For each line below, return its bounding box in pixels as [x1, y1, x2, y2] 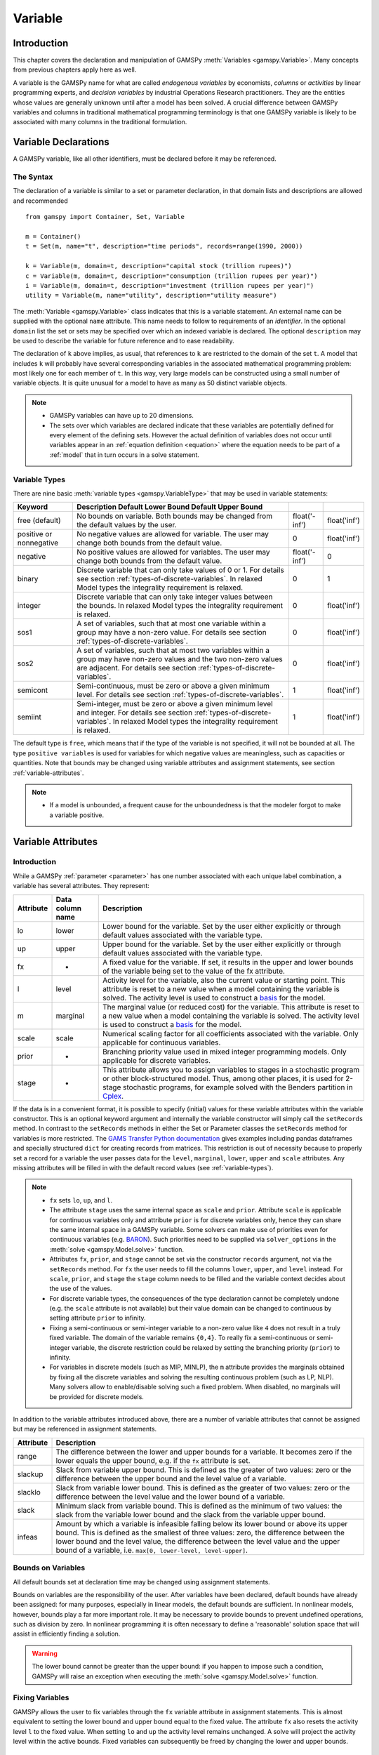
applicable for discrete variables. [102, 1055, 211, 1065]
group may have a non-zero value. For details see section [76, 628, 267, 637]
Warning [32, 1649, 58, 1657]
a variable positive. [49, 811, 105, 819]
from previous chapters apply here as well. [13, 65, 137, 74]
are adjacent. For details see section [76, 663, 197, 673]
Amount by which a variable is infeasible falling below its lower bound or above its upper [55, 1518, 348, 1528]
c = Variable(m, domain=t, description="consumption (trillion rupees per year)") [25, 272, 318, 280]
